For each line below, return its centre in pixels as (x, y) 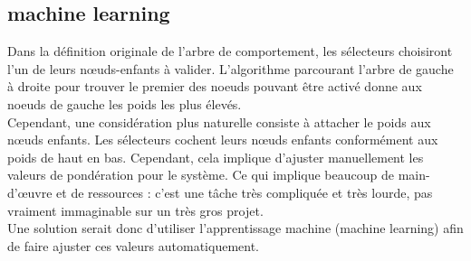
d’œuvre (30, 192)
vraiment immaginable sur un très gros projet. (135, 210)
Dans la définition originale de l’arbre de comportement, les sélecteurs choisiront (230, 51)
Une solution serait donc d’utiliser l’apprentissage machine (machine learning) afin (235, 228)
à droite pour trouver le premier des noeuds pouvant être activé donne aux (215, 86)
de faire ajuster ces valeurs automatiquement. (133, 245)
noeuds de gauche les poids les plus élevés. (125, 103)
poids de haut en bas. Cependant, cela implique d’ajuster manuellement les (216, 157)
